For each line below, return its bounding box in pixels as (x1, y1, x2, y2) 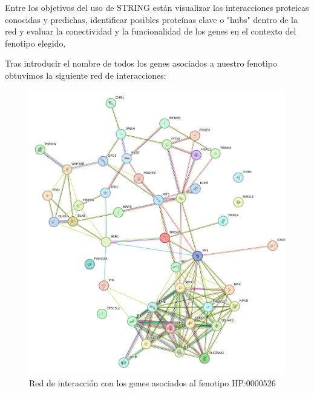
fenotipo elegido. (5, 36, 66, 49)
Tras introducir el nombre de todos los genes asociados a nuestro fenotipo (5, 57, 277, 70)
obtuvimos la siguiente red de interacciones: (5, 68, 166, 81)
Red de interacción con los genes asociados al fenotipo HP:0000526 (29, 376, 276, 389)
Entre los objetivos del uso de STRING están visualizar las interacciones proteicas (5, 1, 309, 13)
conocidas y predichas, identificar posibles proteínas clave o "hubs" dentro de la (5, 13, 298, 25)
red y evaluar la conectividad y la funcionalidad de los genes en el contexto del (5, 25, 296, 38)
